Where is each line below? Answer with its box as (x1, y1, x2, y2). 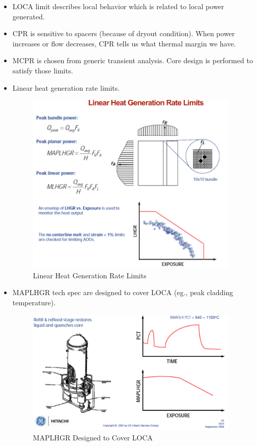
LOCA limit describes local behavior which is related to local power (12, 1, 224, 11)
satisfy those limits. (12, 65, 73, 75)
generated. (12, 11, 45, 21)
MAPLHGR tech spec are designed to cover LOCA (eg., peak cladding (12, 287, 233, 298)
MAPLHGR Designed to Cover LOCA (33, 432, 153, 442)
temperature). (12, 297, 56, 307)
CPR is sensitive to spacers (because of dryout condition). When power (12, 28, 235, 39)
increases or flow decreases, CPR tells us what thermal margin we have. (12, 38, 236, 48)
